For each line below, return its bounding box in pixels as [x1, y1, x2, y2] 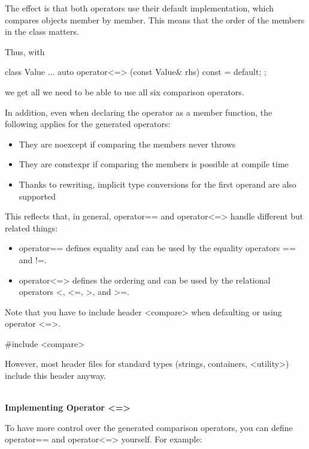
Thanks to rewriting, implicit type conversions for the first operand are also [19, 177, 296, 190]
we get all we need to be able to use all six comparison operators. [5, 85, 244, 98]
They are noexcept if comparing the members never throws [19, 137, 236, 150]
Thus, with [5, 45, 45, 58]
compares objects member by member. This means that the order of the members [5, 13, 305, 26]
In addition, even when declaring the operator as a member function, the [5, 106, 272, 118]
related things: [5, 221, 58, 234]
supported [19, 189, 56, 202]
